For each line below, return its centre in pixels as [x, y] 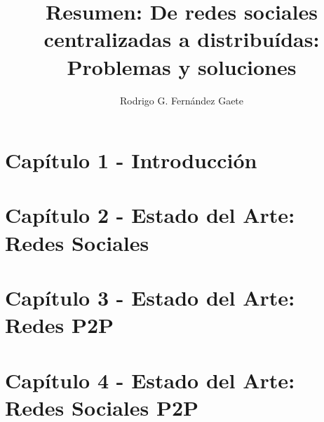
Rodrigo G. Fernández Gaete [182, 100]
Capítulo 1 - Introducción [131, 160]
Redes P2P [60, 325]
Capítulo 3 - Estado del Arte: [150, 298]
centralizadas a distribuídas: [182, 39]
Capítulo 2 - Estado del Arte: [150, 215]
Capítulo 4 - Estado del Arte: [150, 380]
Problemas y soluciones [182, 66]
